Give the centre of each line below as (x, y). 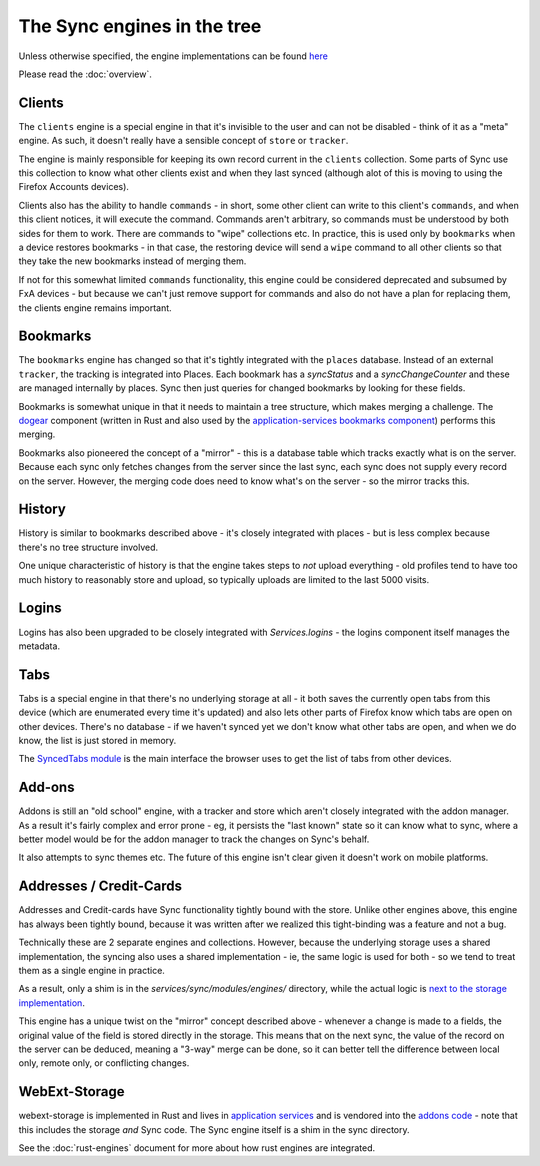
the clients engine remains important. (95, 307)
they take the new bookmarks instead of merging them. (132, 261)
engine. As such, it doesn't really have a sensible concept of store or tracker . (183, 141)
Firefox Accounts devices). (74, 187)
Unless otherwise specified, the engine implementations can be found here (173, 56)
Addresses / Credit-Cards (100, 886)
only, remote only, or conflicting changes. (104, 1063)
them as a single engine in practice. (91, 970)
